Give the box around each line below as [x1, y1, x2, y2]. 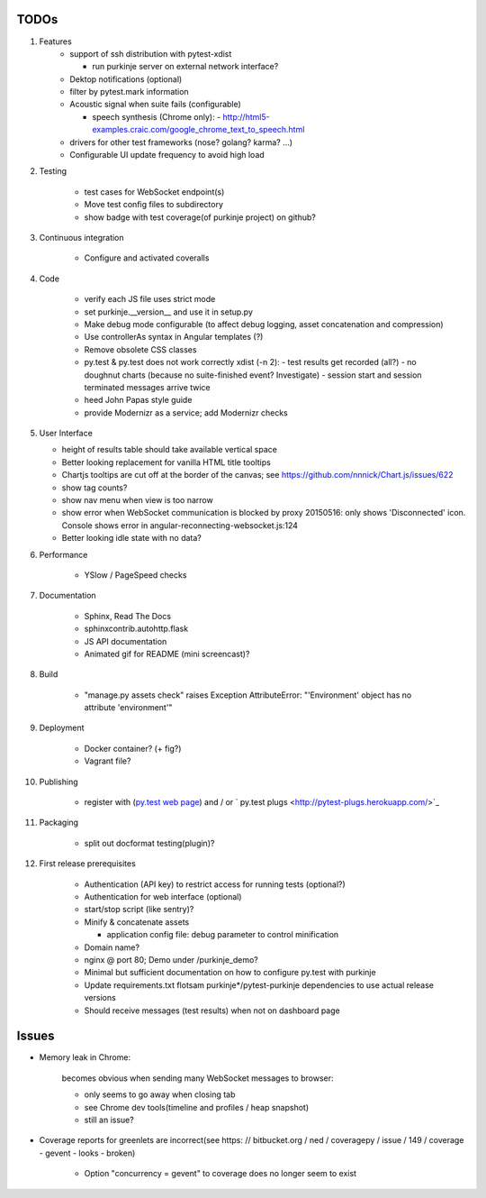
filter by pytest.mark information [69, 87, 189, 97]
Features [39, 36, 72, 47]
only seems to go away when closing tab [84, 1089, 236, 1100]
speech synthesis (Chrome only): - [92, 111, 221, 122]
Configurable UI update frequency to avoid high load [69, 150, 265, 160]
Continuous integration [39, 232, 125, 242]
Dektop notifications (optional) [69, 73, 183, 85]
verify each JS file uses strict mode [84, 294, 216, 305]
